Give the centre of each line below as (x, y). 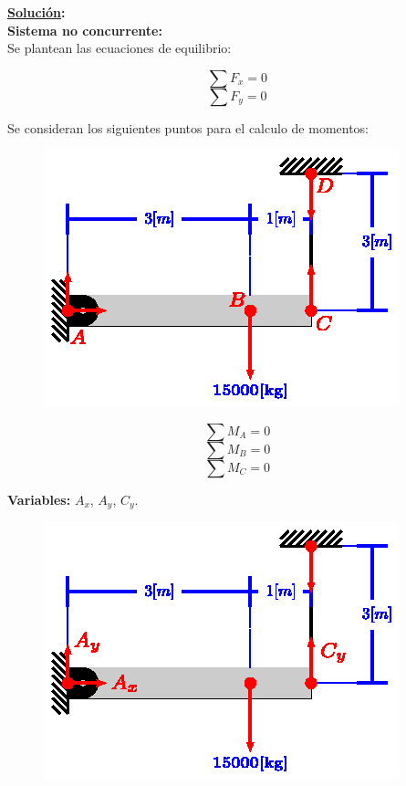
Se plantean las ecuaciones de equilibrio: (120, 48)
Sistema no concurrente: (85, 30)
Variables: (39, 499)
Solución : (36, 12)
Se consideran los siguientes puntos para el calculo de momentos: (188, 127)
